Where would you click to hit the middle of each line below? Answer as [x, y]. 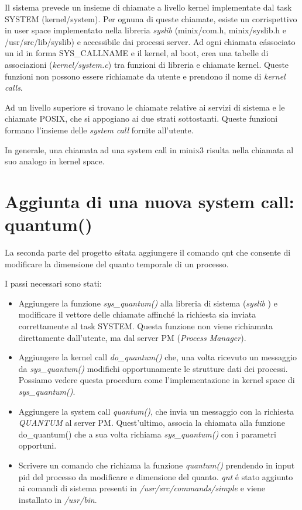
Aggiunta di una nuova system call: [150, 201]
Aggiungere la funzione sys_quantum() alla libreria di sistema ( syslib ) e [148, 303]
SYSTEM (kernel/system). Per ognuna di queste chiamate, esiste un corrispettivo [151, 18]
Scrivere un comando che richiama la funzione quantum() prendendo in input [157, 465]
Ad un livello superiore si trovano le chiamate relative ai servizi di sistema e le [145, 107]
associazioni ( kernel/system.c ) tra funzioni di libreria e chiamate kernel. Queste [147, 64]
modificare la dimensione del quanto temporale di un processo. [117, 263]
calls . [14, 87]
